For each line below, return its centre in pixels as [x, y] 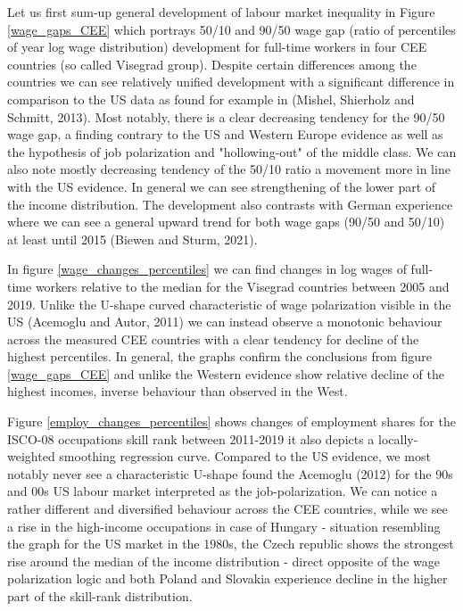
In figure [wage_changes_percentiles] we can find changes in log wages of [207, 269]
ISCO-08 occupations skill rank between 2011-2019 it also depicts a [191, 438]
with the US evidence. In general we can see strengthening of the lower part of [222, 186]
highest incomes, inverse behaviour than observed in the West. [178, 391]
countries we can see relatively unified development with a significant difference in [231, 82]
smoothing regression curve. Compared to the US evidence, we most [245, 456]
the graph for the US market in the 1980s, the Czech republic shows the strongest [231, 544]
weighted [31, 456]
